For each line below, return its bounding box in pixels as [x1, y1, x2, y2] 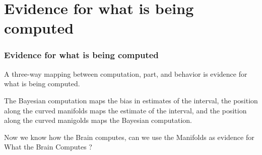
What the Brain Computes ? [4, 141, 92, 152]
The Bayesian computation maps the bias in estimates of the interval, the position [4, 95, 258, 105]
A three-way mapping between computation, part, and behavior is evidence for [4, 68, 247, 79]
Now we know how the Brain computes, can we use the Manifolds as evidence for [4, 131, 254, 142]
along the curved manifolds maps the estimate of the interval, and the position [4, 105, 247, 115]
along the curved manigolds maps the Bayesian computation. [4, 115, 192, 125]
